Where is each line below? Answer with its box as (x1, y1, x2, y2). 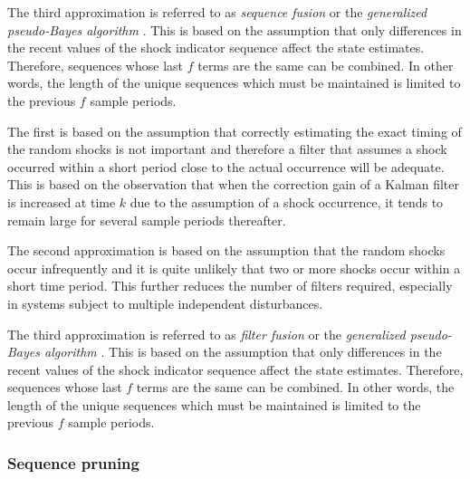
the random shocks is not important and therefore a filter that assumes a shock (7, 139, 447, 158)
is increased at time (7, 192, 116, 211)
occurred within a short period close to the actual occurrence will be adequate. (7, 157, 445, 176)
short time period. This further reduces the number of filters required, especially (7, 276, 453, 295)
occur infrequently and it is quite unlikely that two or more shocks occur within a (7, 258, 461, 277)
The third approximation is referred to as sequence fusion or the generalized (7, 3, 427, 21)
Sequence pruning (7, 451, 139, 474)
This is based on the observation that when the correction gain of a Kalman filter (7, 175, 460, 194)
